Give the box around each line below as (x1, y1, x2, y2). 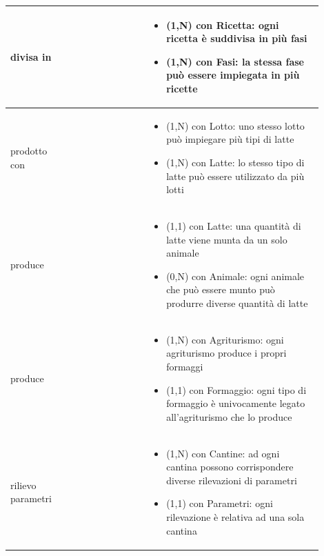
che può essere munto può (166, 282, 275, 297)
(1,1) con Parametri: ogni (166, 496, 273, 510)
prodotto (10, 143, 48, 158)
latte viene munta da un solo (166, 232, 287, 246)
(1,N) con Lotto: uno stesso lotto (166, 118, 305, 132)
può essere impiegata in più (166, 68, 300, 82)
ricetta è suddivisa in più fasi (166, 31, 307, 46)
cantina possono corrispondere (166, 459, 294, 474)
